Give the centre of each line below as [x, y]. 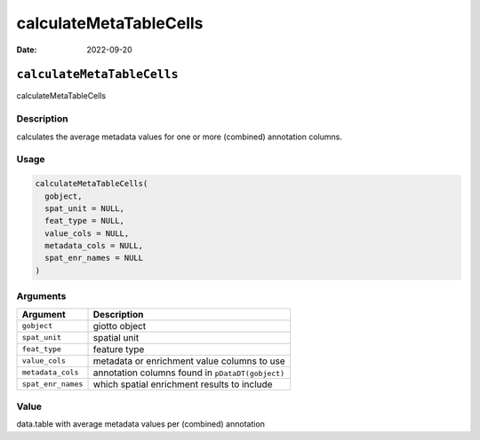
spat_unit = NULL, [84, 208]
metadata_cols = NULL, [94, 246]
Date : [27, 50]
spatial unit [116, 337]
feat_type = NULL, [84, 221]
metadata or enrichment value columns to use [189, 361]
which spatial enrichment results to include [183, 384]
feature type [119, 349]
